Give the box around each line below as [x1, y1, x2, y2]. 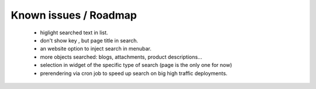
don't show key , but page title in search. [40, 37, 139, 44]
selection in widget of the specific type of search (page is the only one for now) [40, 62, 232, 69]
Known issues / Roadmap [11, 9, 137, 22]
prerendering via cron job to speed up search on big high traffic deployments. [40, 70, 228, 77]
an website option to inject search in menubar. [40, 45, 152, 52]
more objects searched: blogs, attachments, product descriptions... [40, 53, 202, 60]
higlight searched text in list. [40, 29, 108, 36]
